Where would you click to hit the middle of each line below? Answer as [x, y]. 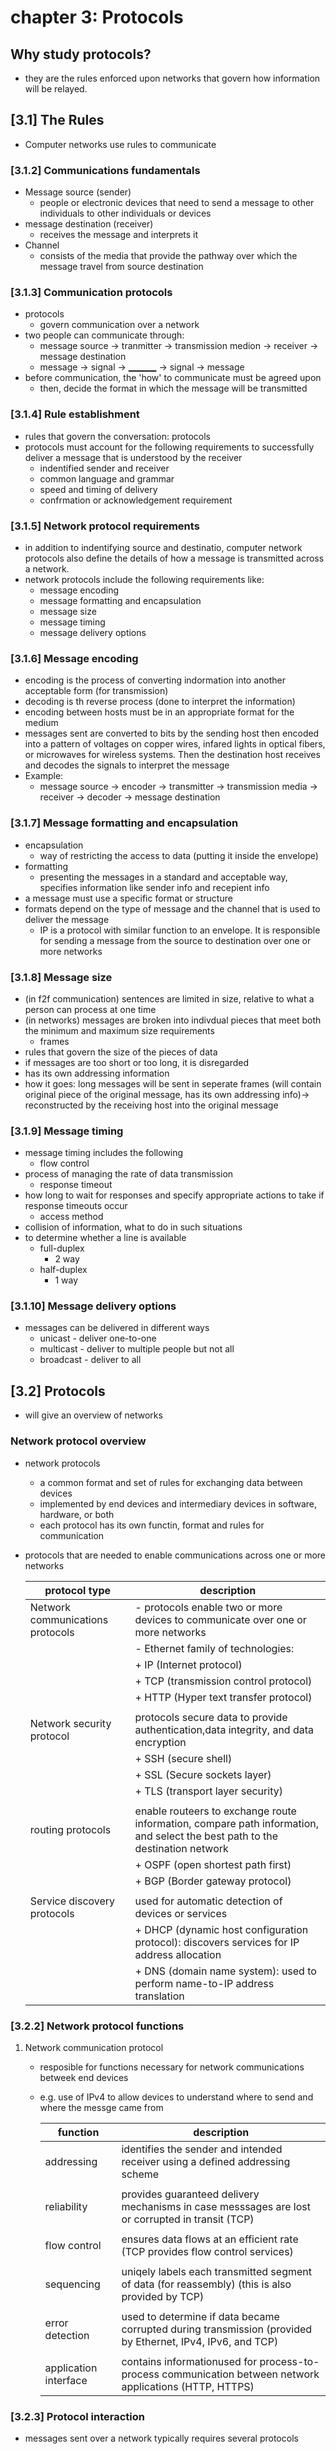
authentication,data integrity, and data [224, 1729]
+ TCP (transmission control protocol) [223, 1681]
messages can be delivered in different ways [117, 1328]
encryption [160, 1742]
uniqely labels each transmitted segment [216, 2271]
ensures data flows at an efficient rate [210, 2239]
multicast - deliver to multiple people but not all [137, 1349]
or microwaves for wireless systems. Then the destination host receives [172, 755]
